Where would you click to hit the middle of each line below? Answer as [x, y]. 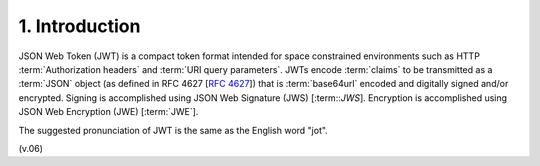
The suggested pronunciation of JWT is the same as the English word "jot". [173, 130]
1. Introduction [79, 26]
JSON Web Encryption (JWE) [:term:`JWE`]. [108, 112]
